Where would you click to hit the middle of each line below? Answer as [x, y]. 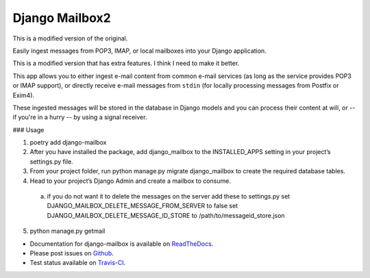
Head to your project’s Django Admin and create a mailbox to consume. [130, 181]
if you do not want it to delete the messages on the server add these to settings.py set [169, 197]
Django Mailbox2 [62, 18]
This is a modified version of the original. [70, 38]
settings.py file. [51, 162]
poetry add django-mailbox [68, 142]
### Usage [28, 129]
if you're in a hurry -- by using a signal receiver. [80, 117]
